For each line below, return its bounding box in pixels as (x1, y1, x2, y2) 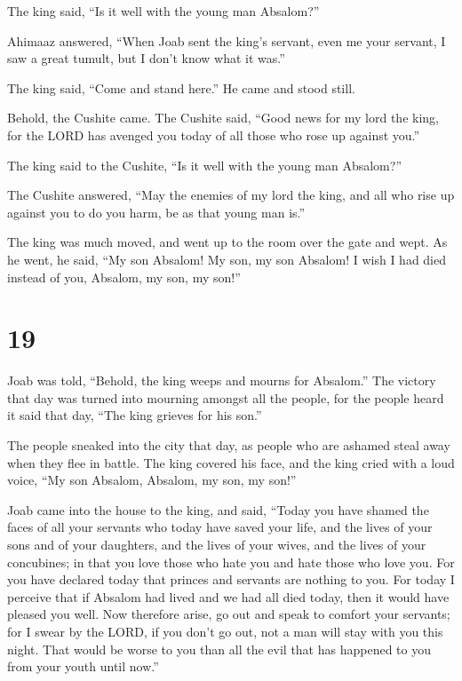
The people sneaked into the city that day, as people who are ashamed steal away (7, 436, 450, 455)
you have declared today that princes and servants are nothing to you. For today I (7, 570, 455, 589)
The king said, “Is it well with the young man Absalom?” (7, 2, 320, 20)
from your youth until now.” (7, 657, 159, 676)
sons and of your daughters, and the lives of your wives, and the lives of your (7, 535, 426, 553)
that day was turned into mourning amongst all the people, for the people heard (7, 388, 444, 407)
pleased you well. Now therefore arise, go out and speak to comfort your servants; (7, 605, 450, 623)
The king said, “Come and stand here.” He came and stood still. (7, 78, 355, 97)
